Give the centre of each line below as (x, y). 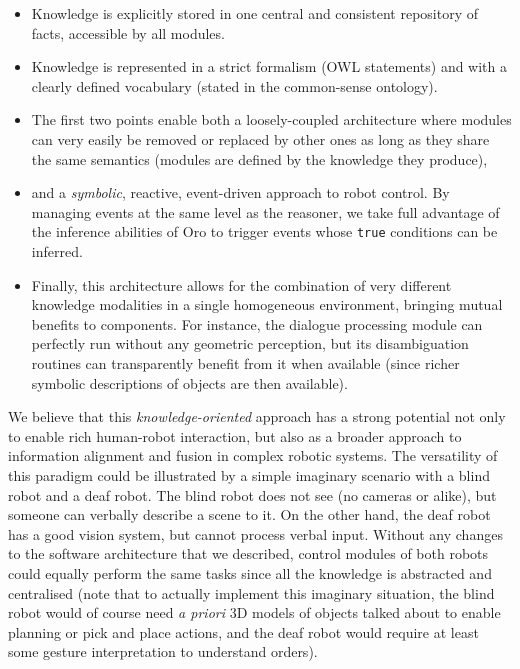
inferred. (57, 251)
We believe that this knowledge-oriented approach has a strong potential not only (257, 416)
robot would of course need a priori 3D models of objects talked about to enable (254, 612)
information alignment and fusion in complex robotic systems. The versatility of (253, 455)
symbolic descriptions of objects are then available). (189, 382)
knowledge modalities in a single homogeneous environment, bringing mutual (267, 304)
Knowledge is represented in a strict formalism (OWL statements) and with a (269, 66)
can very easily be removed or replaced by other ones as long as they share (260, 138)
